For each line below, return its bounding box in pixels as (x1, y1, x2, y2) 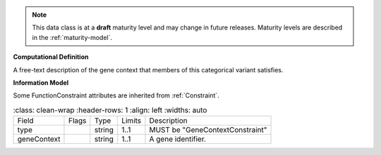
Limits (121, 116, 142, 126)
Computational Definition (13, 53, 89, 61)
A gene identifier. (149, 134, 206, 144)
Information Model (13, 78, 69, 87)
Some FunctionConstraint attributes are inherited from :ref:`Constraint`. (13, 91, 220, 100)
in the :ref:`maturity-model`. (32, 33, 113, 41)
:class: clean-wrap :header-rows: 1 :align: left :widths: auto (13, 105, 207, 115)
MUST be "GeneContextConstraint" (149, 125, 267, 135)
